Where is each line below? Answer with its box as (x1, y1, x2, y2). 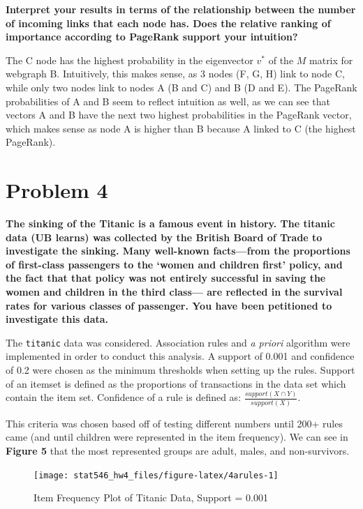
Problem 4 (6, 176, 108, 204)
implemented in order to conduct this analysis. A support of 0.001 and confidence (6, 349, 355, 363)
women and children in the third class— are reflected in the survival (6, 284, 343, 299)
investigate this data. (6, 312, 109, 326)
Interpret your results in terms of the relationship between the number (6, 2, 356, 16)
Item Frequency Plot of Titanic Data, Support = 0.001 (34, 490, 268, 505)
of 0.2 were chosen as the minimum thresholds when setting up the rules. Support (6, 363, 355, 377)
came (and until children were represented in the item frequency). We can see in (6, 430, 348, 444)
